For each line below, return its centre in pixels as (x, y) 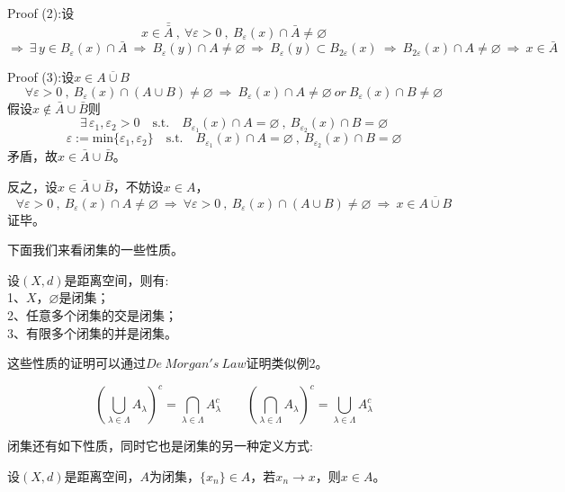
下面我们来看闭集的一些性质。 (95, 250)
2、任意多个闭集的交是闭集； (92, 314)
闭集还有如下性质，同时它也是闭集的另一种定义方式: (160, 446)
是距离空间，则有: (117, 279)
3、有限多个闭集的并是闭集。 (92, 332)
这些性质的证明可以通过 (76, 363)
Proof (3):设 (41, 77)
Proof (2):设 (41, 13)
